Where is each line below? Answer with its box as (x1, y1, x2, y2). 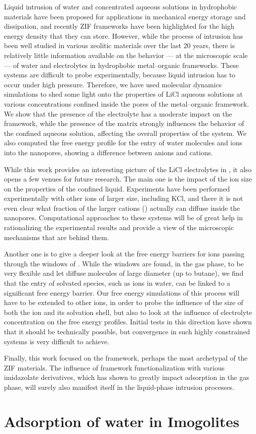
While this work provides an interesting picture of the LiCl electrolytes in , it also (4, 164, 252, 174)
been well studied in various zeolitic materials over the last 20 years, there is (4, 40, 235, 51)
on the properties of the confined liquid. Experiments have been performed (4, 183, 230, 193)
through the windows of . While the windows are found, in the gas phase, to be (4, 258, 244, 268)
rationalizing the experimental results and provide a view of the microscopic (4, 222, 234, 233)
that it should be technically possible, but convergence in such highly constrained (4, 326, 250, 336)
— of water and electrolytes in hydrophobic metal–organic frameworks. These (4, 60, 239, 70)
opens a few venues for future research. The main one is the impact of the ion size (4, 174, 252, 184)
